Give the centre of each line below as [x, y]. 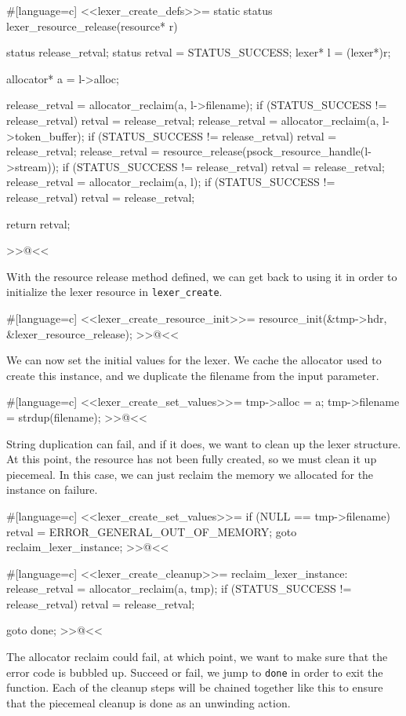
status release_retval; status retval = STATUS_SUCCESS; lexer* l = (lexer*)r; [199, 52]
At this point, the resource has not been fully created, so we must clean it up [192, 459]
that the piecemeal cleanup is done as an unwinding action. [149, 702]
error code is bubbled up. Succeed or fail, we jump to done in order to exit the [195, 672]
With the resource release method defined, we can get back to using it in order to [202, 276]
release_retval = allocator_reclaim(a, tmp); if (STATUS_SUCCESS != [179, 588]
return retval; [38, 223]
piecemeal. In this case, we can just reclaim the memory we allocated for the [190, 474]
